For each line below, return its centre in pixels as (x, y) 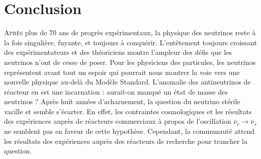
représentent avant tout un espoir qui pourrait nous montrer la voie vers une (122, 72)
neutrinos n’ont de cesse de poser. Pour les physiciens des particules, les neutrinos (130, 62)
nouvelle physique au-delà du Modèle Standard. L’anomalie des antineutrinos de (127, 82)
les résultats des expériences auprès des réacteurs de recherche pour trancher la (126, 141)
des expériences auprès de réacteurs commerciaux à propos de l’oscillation (118, 121)
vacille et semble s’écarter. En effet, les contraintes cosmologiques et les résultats (128, 111)
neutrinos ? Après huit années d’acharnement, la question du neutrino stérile (122, 101)
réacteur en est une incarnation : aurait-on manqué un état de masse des (116, 91)
